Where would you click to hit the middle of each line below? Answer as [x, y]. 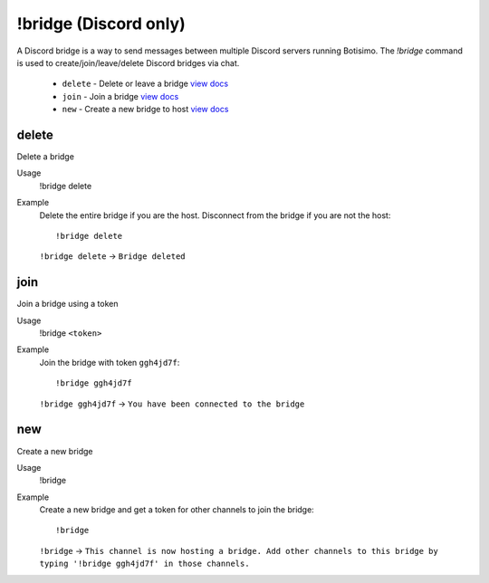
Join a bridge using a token [67, 304]
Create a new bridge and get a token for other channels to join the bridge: [177, 510]
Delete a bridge [45, 157]
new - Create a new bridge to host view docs [145, 110]
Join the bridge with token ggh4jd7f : [110, 362]
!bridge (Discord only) [101, 24]
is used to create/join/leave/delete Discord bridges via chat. [128, 62]
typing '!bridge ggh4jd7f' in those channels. [144, 564]
